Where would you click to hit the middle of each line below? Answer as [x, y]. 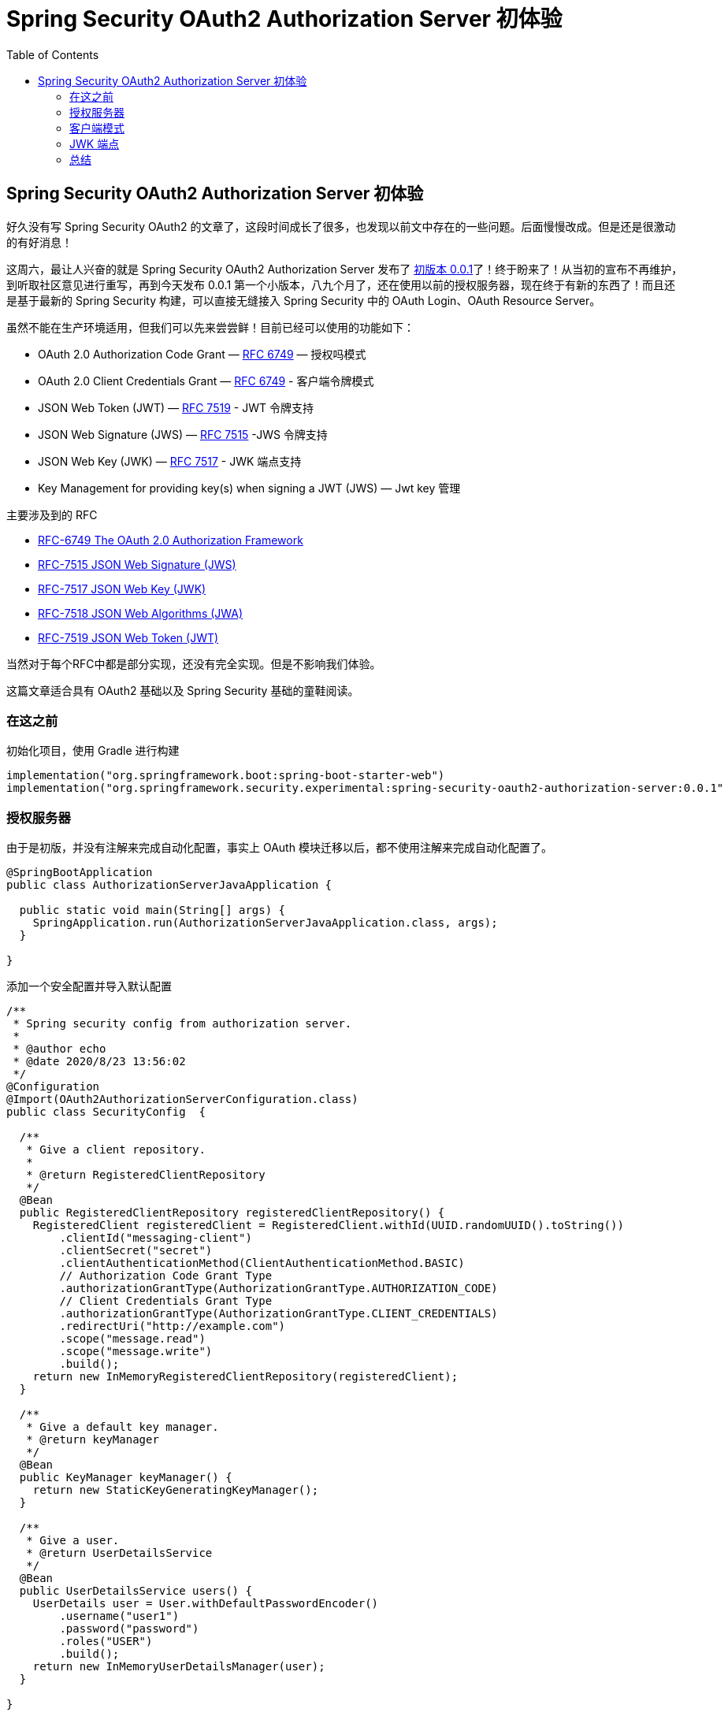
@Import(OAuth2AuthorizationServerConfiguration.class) [182, 1099]
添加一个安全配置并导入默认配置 [89, 986]
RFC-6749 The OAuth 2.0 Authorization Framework [171, 540]
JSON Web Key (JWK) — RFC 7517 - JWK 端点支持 [170, 461]
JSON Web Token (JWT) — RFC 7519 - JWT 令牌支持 [176, 407]
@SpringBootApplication [80, 873]
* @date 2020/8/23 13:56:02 [99, 1062]
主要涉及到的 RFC [52, 514]
